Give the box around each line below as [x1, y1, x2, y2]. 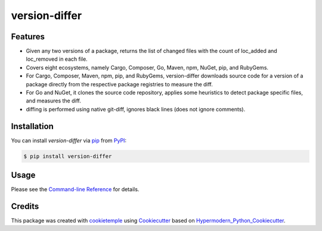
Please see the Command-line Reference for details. [11, 186, 140, 193]
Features [11, 32, 45, 42]
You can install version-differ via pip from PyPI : [11, 137, 127, 144]
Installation [11, 121, 54, 131]
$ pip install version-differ [23, 152, 112, 160]
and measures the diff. [26, 97, 82, 104]
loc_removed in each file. [26, 55, 88, 63]
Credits [11, 201, 39, 211]
